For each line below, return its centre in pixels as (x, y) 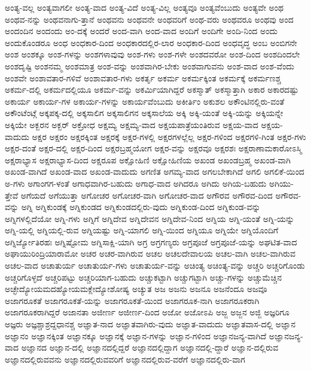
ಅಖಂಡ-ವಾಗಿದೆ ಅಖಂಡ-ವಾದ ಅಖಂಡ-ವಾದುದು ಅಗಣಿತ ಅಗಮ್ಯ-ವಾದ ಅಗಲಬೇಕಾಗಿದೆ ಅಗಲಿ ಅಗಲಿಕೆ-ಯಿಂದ (155, 171)
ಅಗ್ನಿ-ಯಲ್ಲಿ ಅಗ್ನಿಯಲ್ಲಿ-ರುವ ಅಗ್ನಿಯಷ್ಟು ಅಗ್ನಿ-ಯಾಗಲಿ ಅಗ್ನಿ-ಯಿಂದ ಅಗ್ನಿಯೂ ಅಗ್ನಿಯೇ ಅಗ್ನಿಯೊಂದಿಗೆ (142, 230)
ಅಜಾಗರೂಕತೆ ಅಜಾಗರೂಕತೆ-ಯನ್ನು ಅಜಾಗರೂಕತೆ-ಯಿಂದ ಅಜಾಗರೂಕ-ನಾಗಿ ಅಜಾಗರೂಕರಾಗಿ (132, 300)
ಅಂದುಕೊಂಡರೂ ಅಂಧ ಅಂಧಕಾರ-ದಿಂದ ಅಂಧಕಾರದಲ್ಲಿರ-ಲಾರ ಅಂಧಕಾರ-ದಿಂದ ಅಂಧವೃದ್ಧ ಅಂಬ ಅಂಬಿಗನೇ (151, 42)
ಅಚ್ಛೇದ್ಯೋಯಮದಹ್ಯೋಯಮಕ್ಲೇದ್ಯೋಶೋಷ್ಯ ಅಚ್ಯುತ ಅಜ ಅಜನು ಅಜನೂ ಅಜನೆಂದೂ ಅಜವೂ (136, 289)
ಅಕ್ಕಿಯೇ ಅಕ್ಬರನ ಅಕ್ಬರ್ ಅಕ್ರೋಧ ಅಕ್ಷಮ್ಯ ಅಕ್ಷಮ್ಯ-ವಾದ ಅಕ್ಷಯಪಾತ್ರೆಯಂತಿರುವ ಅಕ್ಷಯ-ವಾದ (132, 124)
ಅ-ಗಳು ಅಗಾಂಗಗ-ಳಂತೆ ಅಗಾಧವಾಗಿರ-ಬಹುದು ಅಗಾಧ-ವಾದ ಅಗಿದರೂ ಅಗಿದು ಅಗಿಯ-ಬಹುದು (136, 183)
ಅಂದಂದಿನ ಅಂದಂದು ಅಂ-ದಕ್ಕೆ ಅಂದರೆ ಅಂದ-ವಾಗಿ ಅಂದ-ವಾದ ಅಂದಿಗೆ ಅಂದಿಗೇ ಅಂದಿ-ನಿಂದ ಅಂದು (141, 31)
